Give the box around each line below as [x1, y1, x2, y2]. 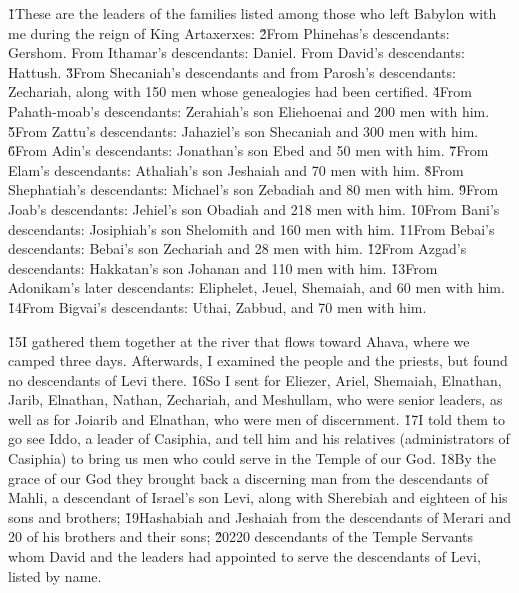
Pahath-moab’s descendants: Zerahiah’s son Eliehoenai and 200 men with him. [8, 100, 490, 121]
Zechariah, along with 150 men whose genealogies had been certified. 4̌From [8, 81, 473, 102]
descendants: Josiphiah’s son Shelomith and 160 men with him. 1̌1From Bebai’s [8, 218, 495, 239]
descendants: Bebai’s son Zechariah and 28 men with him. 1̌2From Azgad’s [8, 238, 467, 259]
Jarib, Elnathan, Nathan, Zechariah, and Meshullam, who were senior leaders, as [8, 389, 503, 410]
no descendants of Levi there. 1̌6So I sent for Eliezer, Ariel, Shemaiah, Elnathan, [8, 369, 502, 390]
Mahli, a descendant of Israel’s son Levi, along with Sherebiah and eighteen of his [8, 487, 508, 508]
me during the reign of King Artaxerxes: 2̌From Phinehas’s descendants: [8, 22, 450, 43]
